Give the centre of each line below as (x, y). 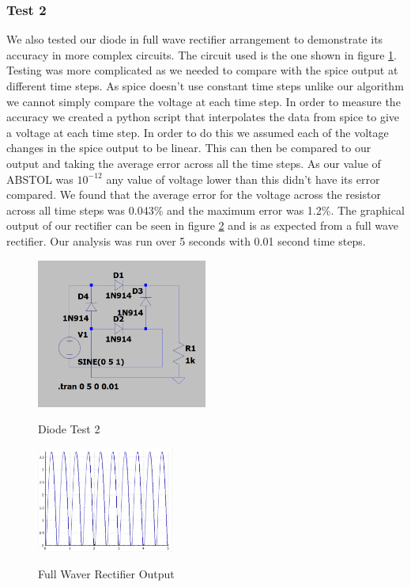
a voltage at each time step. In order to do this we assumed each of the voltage (198, 132)
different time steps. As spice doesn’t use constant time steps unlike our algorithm (205, 86)
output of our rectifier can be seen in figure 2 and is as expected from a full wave (202, 225)
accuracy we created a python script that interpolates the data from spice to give (203, 117)
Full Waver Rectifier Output (106, 574)
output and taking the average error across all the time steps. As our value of (194, 163)
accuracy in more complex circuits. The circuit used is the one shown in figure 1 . (202, 54)
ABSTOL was (40, 179)
